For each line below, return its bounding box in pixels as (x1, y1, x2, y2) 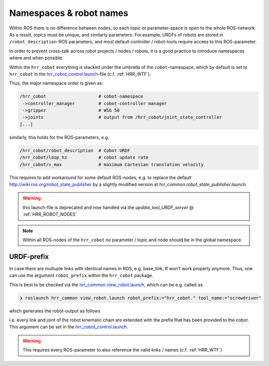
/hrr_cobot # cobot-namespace (19, 94, 143, 99)
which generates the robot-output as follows (9, 308, 101, 314)
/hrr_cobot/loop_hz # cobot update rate (19, 155, 149, 161)
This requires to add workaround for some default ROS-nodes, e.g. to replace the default (9, 175, 192, 181)
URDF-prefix (9, 252, 49, 261)
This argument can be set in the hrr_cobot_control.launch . (9, 324, 128, 330)
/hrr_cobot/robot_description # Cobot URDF (19, 148, 131, 153)
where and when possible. (9, 55, 64, 61)
